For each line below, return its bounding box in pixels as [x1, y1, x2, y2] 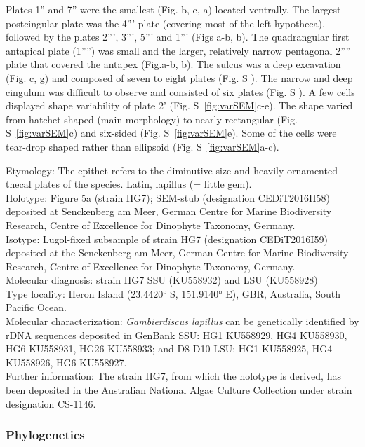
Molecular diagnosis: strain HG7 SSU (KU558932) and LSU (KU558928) [6, 273, 318, 287]
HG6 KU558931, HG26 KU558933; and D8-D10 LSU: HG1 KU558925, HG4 [6, 341, 333, 356]
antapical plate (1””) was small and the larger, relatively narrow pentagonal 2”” [6, 43, 351, 57]
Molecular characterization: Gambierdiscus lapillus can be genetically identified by [6, 314, 359, 329]
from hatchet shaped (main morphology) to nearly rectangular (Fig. [6, 111, 298, 126]
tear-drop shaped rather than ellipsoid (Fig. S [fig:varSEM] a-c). [6, 139, 279, 153]
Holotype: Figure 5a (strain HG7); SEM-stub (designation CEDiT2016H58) [6, 190, 331, 205]
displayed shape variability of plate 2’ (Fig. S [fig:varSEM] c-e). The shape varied [6, 98, 353, 113]
